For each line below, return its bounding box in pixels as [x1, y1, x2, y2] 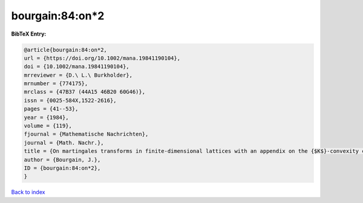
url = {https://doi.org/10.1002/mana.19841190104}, [24, 54, 181, 62]
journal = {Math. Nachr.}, [24, 139, 104, 146]
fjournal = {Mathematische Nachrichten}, [24, 130, 149, 138]
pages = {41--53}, [24, 106, 79, 112]
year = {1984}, [24, 114, 69, 121]
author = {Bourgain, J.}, [24, 156, 101, 163]
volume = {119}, [24, 123, 73, 129]
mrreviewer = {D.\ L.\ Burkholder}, [24, 71, 133, 79]
